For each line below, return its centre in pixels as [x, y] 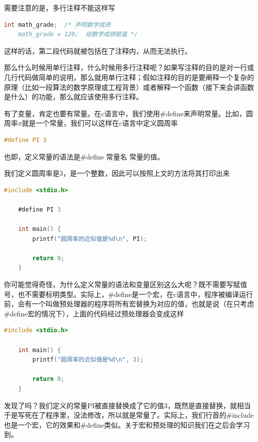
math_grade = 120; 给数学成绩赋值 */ [78, 35]
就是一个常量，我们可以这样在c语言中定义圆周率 [100, 123]
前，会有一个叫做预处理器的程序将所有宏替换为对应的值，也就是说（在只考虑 [129, 304]
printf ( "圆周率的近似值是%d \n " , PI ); [90, 239]
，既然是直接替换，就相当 [209, 405]
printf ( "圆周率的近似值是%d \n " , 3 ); [88, 360]
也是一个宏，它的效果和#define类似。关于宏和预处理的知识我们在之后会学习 [127, 424]
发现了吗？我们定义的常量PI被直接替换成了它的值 [84, 405]
